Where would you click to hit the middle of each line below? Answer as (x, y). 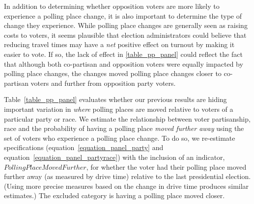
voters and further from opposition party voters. (103, 83)
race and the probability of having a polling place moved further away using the (124, 128)
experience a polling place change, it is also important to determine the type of (123, 15)
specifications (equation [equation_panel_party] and (84, 147)
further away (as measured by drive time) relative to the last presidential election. (127, 176)
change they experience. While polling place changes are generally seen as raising (126, 25)
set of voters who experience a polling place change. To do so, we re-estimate (120, 138)
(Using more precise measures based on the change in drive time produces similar (127, 186)
